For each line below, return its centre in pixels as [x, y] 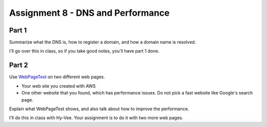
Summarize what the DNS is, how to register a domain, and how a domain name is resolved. [103, 42]
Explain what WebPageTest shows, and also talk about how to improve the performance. [99, 109]
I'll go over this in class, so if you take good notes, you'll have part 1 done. [84, 51]
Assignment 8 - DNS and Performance [89, 13]
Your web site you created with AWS [59, 86]
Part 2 [19, 65]
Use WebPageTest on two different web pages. [57, 77]
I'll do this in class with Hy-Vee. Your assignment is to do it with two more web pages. [96, 118]
